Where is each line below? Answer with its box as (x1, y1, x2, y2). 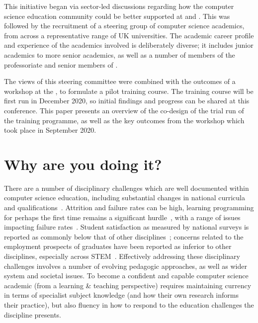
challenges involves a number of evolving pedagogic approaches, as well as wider (4, 260, 247, 271)
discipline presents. (4, 309, 61, 320)
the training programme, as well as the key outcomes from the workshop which (4, 115, 245, 125)
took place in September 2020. (4, 125, 96, 135)
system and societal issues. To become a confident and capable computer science (4, 270, 249, 281)
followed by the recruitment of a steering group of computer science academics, (4, 20, 245, 31)
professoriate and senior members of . (4, 59, 118, 70)
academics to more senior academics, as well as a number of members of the (4, 49, 235, 60)
